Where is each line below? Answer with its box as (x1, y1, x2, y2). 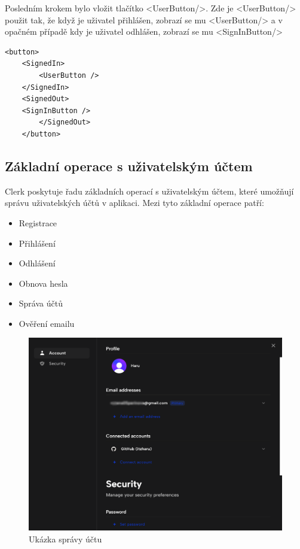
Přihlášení (19, 236, 56, 249)
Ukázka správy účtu (29, 532, 102, 545)
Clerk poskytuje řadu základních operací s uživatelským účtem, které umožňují (5, 184, 294, 197)
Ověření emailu (19, 317, 75, 329)
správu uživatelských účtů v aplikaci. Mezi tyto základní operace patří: (5, 196, 264, 209)
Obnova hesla (19, 277, 68, 289)
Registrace (19, 216, 57, 229)
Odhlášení (19, 257, 56, 269)
